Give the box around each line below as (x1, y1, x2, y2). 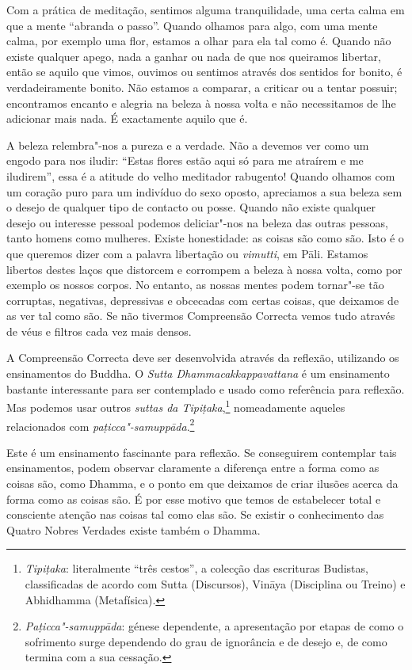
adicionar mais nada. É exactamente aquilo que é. (6, 110, 248, 127)
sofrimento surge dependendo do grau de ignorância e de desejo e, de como (25, 633, 387, 649)
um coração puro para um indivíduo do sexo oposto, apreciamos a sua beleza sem (6, 183, 402, 200)
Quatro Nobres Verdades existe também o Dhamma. (6, 521, 261, 538)
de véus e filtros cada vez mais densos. (6, 322, 192, 339)
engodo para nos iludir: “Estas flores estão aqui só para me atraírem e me (6, 152, 364, 169)
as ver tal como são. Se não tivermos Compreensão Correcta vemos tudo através (6, 307, 395, 324)
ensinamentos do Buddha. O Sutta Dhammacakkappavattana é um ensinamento (6, 365, 390, 382)
